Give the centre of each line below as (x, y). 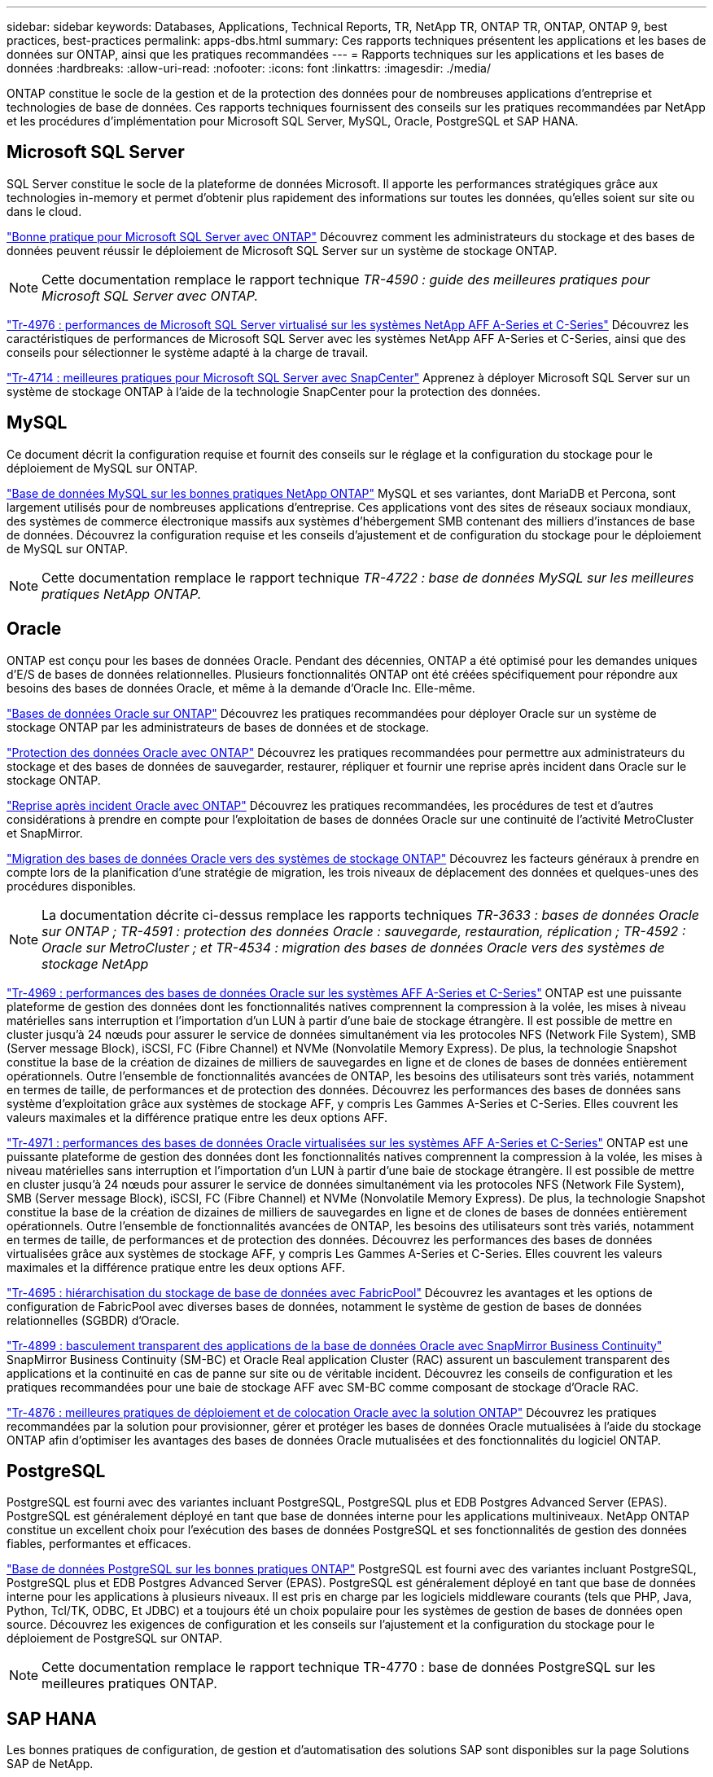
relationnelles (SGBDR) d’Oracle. (93, 1320)
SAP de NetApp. (50, 1764)
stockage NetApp (95, 963)
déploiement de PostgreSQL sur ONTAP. (115, 1638)
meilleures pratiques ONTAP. (129, 1684)
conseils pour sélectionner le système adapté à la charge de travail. (188, 352)
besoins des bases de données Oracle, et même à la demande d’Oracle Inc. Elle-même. (241, 688)
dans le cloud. (44, 211)
